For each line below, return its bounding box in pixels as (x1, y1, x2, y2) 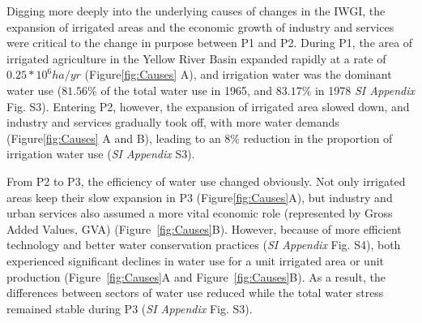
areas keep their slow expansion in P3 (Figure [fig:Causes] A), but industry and (6, 188, 393, 205)
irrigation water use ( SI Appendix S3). (6, 145, 195, 162)
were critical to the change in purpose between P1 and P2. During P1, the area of (6, 34, 413, 51)
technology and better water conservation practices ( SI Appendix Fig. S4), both (6, 236, 401, 253)
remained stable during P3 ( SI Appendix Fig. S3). (6, 299, 253, 317)
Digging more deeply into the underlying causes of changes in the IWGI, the (6, 2, 386, 19)
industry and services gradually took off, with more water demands (6, 114, 339, 131)
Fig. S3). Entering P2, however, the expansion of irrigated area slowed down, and (6, 97, 410, 114)
